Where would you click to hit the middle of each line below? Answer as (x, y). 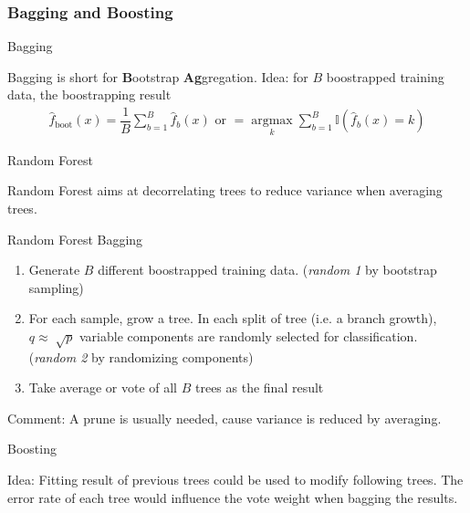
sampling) (56, 287)
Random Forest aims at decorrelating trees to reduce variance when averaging (225, 190)
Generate (54, 270)
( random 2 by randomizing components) (141, 356)
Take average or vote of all (103, 387)
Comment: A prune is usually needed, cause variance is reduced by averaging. (225, 418)
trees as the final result (259, 387)
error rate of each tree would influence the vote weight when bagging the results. (233, 497)
